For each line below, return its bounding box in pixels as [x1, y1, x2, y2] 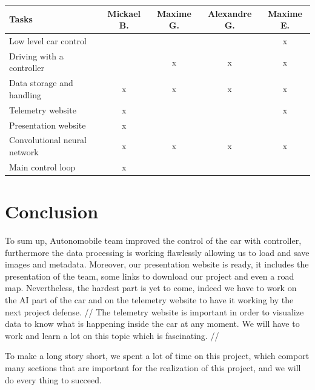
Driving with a [9, 49, 64, 62]
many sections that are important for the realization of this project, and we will [5, 361, 301, 374]
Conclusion [5, 199, 99, 224]
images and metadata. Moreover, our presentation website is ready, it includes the [5, 258, 309, 271]
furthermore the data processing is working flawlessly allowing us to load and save [5, 246, 310, 258]
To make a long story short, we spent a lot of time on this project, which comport [5, 349, 310, 362]
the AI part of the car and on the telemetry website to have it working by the [5, 293, 294, 306]
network [9, 145, 39, 158]
